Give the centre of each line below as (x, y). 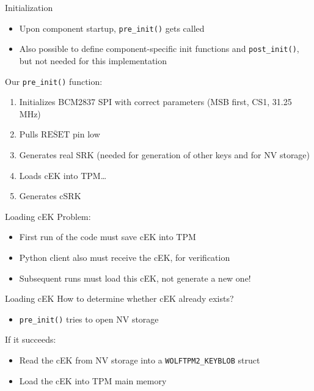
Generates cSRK (50, 196)
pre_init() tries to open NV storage (89, 319)
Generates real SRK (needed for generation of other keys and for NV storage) (165, 154)
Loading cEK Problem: (48, 216)
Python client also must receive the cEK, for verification (125, 257)
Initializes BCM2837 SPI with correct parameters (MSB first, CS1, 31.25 (155, 102)
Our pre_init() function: (54, 81)
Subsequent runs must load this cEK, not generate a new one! (135, 278)
